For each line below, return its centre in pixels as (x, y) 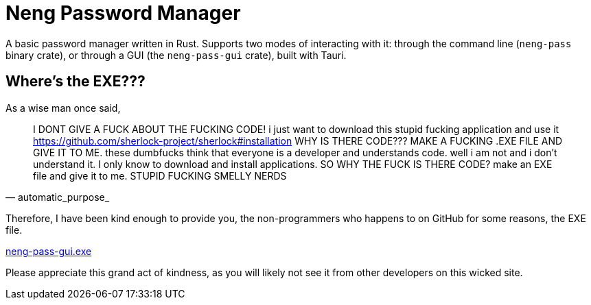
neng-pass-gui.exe (49, 251)
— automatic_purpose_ (58, 197)
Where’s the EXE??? (76, 82)
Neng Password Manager (123, 13)
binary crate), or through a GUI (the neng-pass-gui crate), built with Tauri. (176, 55)
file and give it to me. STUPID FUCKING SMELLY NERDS (160, 175)
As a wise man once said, (63, 108)
